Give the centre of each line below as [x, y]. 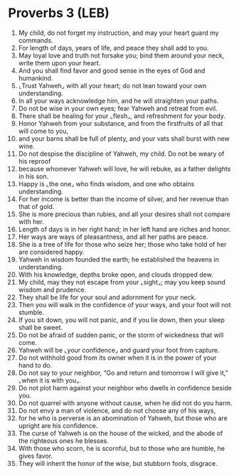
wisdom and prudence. [52, 289]
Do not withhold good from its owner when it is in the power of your [117, 358]
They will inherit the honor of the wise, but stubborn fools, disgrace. [118, 463]
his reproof [34, 161]
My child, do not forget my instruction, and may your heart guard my [118, 33]
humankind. [36, 78]
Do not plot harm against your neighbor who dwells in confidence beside [125, 388]
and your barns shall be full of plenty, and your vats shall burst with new [124, 138]
